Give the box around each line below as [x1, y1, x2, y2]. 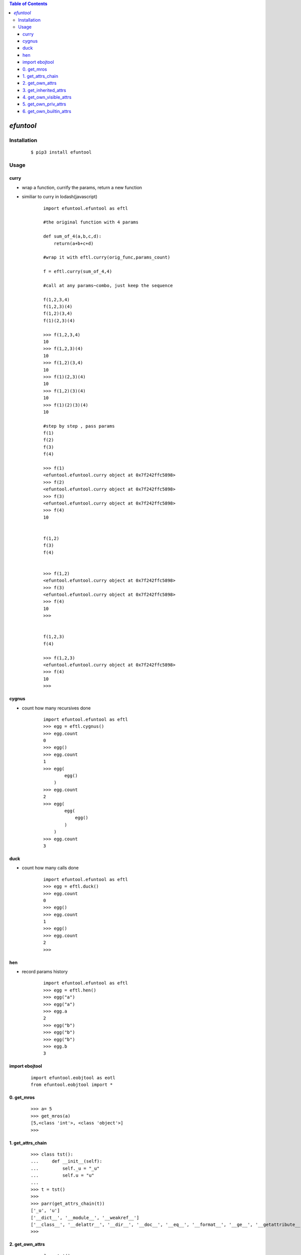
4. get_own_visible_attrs [23, 94, 72, 100]
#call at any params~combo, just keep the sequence [43, 283, 173, 288]
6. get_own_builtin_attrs [23, 108, 71, 114]
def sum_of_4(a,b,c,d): [43, 233, 102, 239]
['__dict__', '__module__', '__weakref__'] [31, 1215, 139, 1220]
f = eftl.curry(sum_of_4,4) [43, 269, 112, 275]
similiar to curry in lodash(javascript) [22, 194, 98, 200]
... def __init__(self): [31, 1159, 102, 1164]
